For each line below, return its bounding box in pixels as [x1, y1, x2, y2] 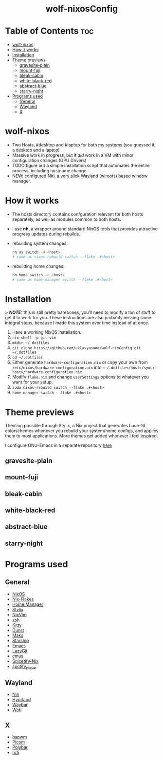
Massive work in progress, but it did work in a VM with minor [12, 152, 134, 158]
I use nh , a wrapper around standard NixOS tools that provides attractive [12, 226, 158, 232]
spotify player [12, 663, 37, 670]
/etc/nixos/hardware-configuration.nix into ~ [12, 364, 106, 370]
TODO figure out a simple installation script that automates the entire [12, 163, 150, 168]
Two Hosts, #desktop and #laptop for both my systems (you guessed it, [12, 142, 156, 148]
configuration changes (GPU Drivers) [12, 158, 87, 163]
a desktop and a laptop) [12, 147, 60, 153]
